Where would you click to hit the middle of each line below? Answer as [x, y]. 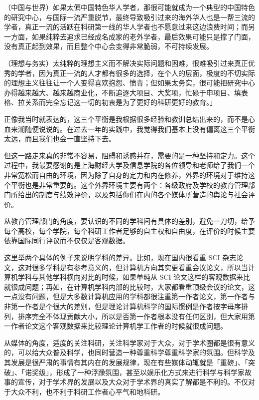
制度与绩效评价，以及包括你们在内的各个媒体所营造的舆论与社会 [143, 195]
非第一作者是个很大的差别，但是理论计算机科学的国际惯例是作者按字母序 [123, 306]
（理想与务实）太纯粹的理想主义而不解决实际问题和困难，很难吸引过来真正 [126, 63]
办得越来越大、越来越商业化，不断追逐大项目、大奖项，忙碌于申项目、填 [123, 92]
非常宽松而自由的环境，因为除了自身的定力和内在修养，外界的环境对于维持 [126, 175]
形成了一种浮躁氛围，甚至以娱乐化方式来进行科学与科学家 [150, 372]
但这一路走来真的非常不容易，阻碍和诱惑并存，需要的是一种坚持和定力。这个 [129, 155]
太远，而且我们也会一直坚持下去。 [60, 139]
